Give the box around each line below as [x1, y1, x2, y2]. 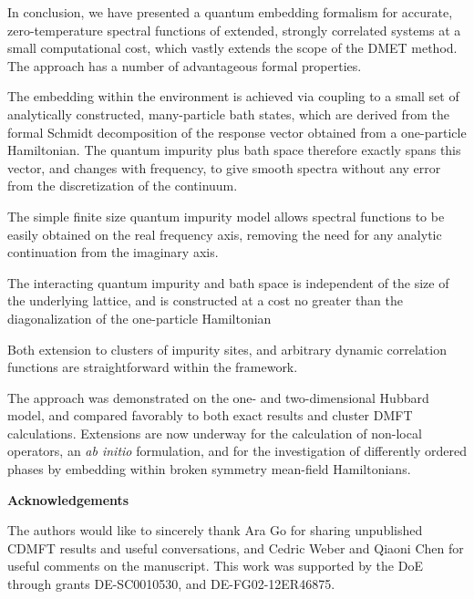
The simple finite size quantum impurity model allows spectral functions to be [7, 206, 445, 225]
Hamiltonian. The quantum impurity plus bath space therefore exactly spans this [7, 140, 461, 160]
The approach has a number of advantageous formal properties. [7, 56, 362, 75]
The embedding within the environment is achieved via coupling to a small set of [7, 87, 459, 106]
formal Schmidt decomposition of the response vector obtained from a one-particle [7, 122, 467, 141]
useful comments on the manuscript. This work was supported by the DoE [7, 556, 423, 575]
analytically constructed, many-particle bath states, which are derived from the [7, 104, 449, 123]
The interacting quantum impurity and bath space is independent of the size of [7, 273, 449, 292]
